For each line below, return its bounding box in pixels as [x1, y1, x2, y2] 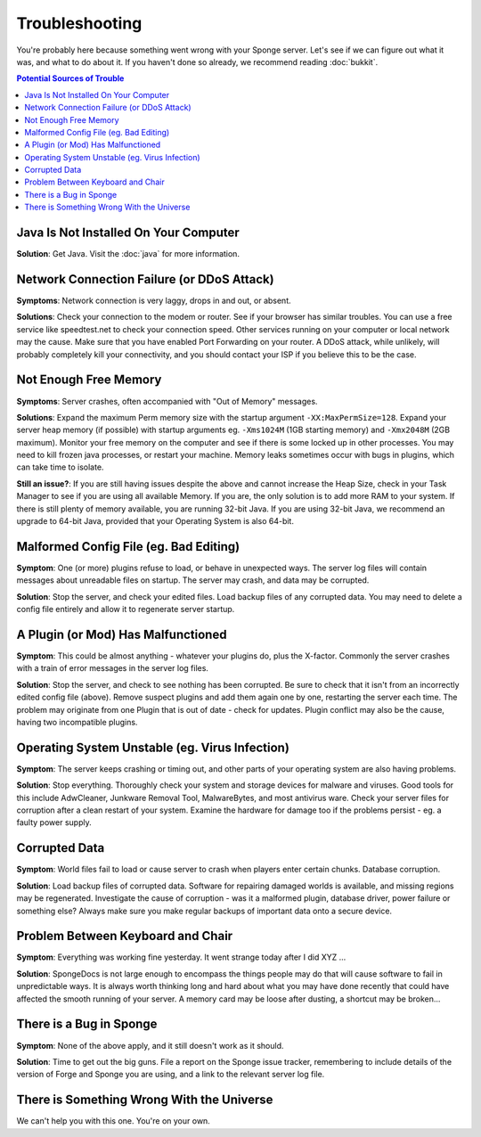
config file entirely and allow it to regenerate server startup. [16, 604, 235, 615]
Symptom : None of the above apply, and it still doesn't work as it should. [16, 1040, 284, 1051]
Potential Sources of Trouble [16, 73, 125, 84]
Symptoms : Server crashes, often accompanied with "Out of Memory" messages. [16, 396, 318, 406]
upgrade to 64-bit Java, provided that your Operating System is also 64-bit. [16, 516, 294, 527]
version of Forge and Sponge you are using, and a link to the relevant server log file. [16, 1069, 325, 1080]
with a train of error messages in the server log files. [16, 663, 209, 674]
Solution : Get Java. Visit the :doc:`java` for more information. [16, 249, 240, 259]
